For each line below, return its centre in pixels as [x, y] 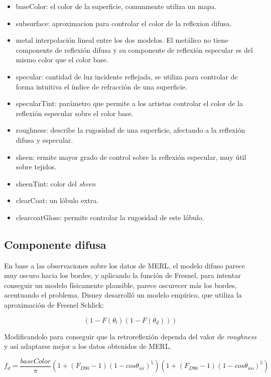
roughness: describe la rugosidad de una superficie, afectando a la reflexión [130, 130]
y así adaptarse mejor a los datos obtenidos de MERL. [88, 346]
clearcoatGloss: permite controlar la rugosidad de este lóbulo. [110, 217]
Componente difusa [55, 244]
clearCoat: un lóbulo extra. [57, 200]
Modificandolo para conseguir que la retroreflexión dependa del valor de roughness [130, 336]
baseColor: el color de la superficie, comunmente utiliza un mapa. [116, 6]
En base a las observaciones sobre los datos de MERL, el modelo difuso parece [124, 265]
